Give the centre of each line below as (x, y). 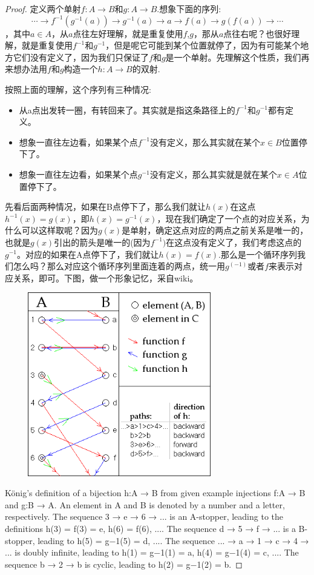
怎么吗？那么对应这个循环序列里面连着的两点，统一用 (119, 266)
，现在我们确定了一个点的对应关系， (229, 218)
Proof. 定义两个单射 (43, 8)
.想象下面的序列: (189, 8)
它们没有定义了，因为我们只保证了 (81, 57)
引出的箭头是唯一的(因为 (102, 242)
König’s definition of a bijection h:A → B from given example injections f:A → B (155, 493)
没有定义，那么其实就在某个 (205, 142)
